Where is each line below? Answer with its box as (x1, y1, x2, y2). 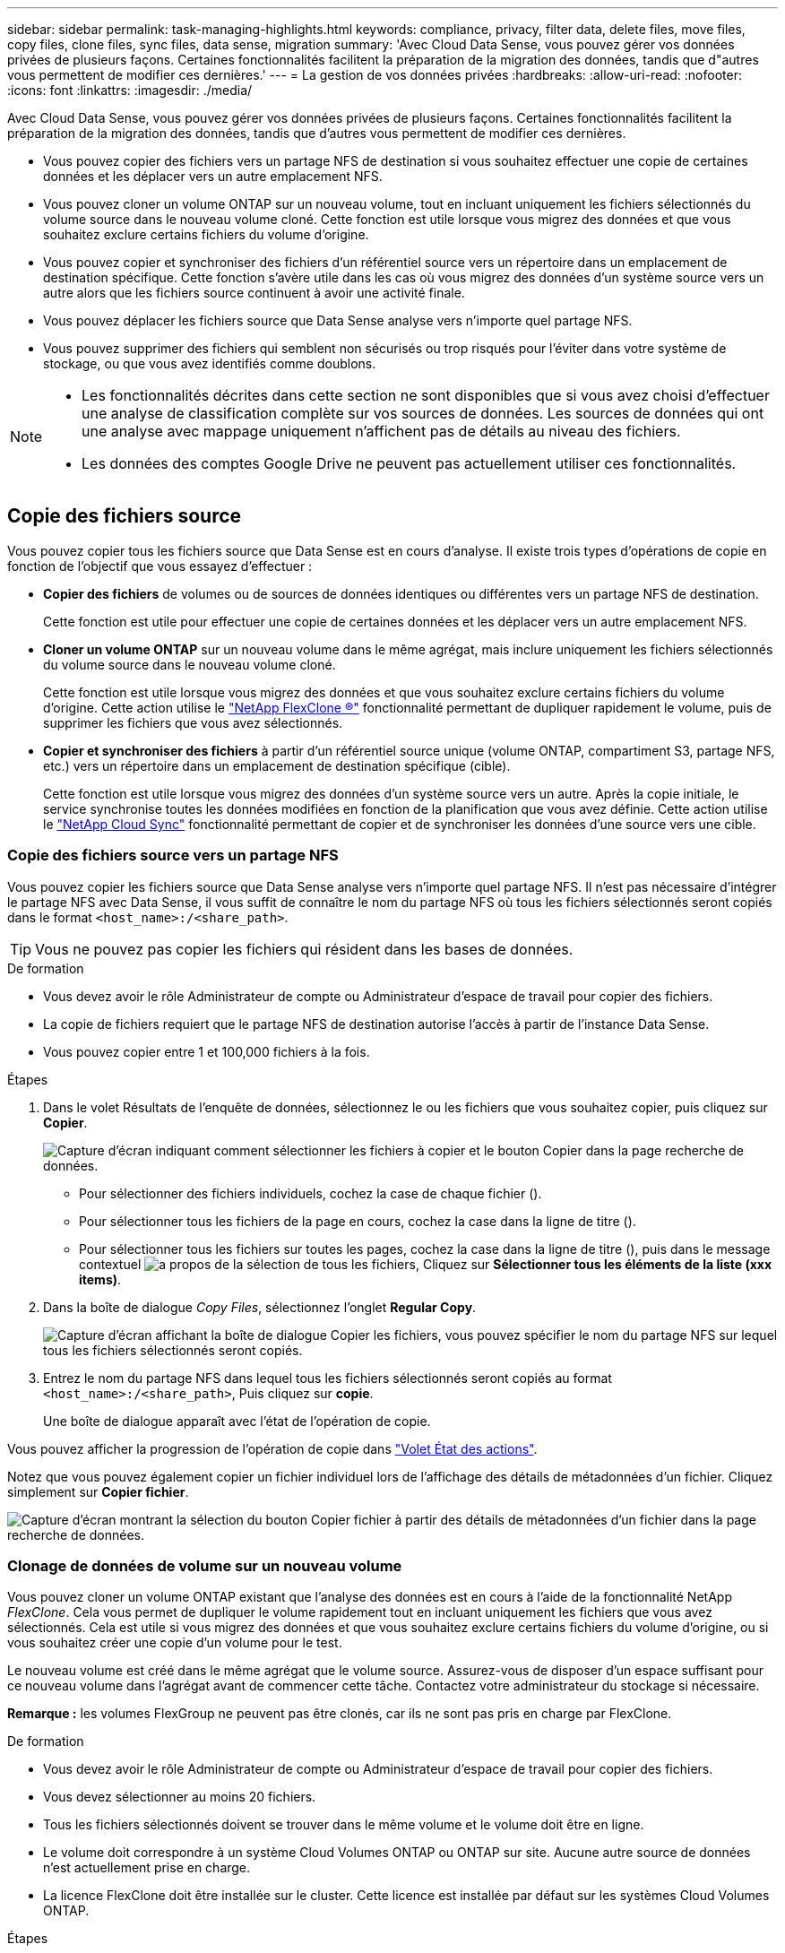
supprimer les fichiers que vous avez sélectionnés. (43, 714, 343, 730)
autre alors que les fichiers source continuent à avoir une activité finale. (43, 285, 465, 300)
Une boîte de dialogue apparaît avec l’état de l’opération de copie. (43, 1413, 431, 1429)
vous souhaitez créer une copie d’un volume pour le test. (7, 1635, 342, 1651)
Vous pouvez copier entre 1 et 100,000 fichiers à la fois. (43, 1043, 370, 1059)
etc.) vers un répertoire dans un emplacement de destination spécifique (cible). (43, 757, 511, 773)
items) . (79, 1271, 122, 1287)
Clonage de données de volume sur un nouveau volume (7, 1556, 402, 1575)
